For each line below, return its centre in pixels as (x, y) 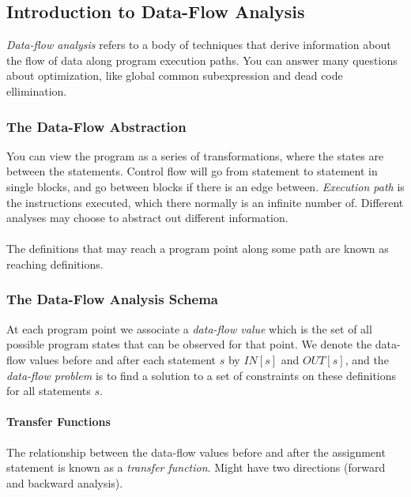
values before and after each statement (123, 359)
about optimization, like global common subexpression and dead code (175, 75)
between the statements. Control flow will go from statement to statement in (192, 171)
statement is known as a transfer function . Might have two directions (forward (196, 467)
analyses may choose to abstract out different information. (147, 218)
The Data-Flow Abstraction (96, 126)
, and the (367, 359)
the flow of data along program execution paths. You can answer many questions (202, 60)
